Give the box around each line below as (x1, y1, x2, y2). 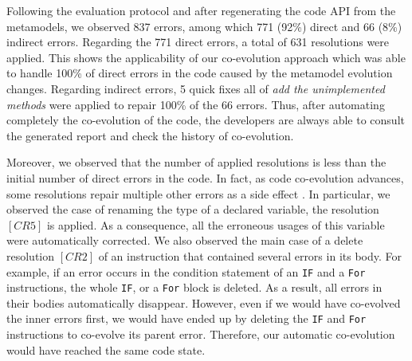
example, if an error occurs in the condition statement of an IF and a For (6, 263, 366, 280)
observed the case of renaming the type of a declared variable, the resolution (6, 201, 379, 218)
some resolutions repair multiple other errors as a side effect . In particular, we (6, 185, 390, 202)
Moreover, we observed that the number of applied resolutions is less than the (6, 154, 386, 171)
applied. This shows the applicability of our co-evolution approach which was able (6, 49, 406, 65)
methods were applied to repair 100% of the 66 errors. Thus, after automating (6, 96, 385, 112)
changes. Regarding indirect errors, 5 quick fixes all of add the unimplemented (6, 80, 385, 96)
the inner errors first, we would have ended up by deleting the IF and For (6, 310, 367, 327)
